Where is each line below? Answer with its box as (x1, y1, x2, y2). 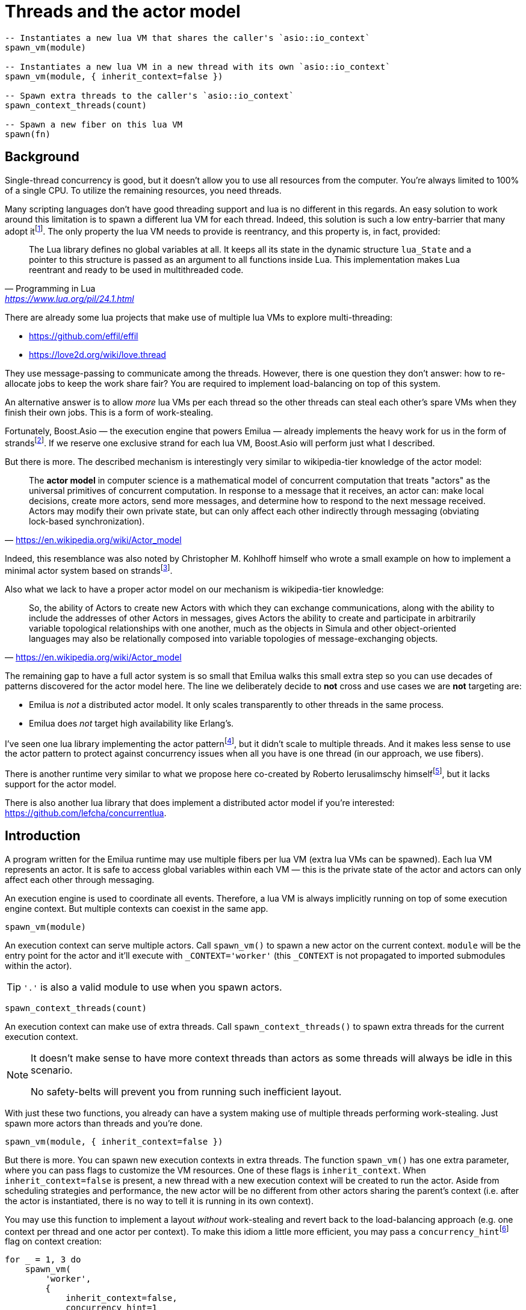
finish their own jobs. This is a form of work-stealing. (5, 407, 214, 418)
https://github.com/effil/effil (29, 331, 138, 342)
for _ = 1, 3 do (5, 1255, 81, 1265)
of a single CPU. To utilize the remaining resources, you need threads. (5, 185, 282, 195)
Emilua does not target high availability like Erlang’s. (29, 718, 234, 728)
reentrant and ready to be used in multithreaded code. (29, 265, 244, 275)
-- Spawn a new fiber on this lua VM (5, 119, 183, 129)
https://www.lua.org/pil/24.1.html (5, 294, 134, 304)
